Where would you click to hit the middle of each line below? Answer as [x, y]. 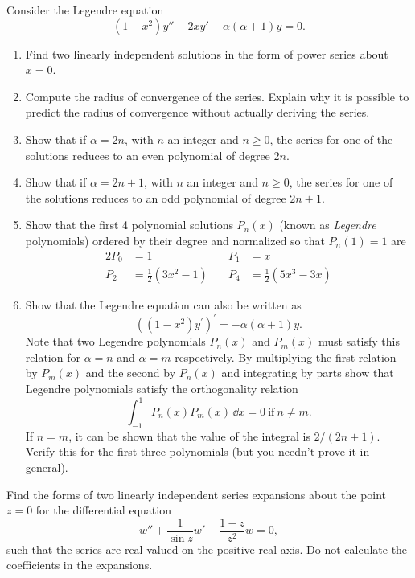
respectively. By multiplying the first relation [286, 357]
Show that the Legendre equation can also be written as [163, 305]
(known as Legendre [328, 225]
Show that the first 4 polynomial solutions [129, 225]
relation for [53, 357]
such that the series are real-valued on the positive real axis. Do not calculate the [207, 549]
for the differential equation [103, 510]
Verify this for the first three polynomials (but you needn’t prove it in [197, 451]
